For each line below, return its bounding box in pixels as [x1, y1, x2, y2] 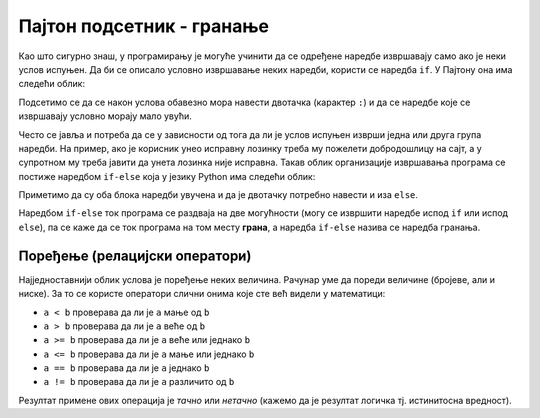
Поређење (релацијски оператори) [18, 247, 252, 264]
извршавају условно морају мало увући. [18, 110, 192, 122]
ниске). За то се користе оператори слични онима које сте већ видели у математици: [18, 288, 386, 300]
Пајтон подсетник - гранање [18, 15, 270, 37]
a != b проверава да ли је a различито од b [43, 376, 235, 388]
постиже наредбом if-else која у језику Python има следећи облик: [18, 170, 316, 182]
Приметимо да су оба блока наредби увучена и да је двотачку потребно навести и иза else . [18, 189, 419, 201]
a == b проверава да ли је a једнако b [43, 362, 210, 374]
